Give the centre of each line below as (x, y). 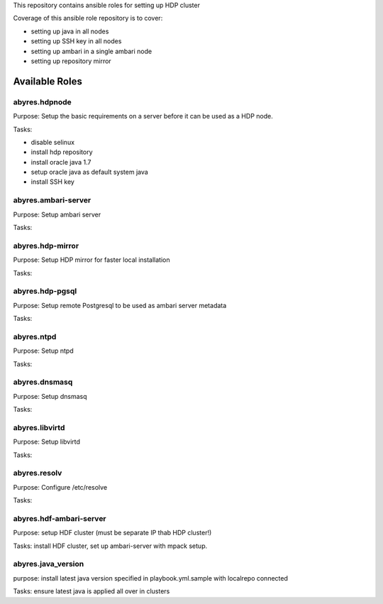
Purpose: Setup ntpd (43, 351)
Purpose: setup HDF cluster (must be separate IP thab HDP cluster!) (112, 533)
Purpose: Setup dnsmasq (50, 396)
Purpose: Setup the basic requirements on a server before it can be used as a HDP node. (143, 116)
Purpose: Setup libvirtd (47, 442)
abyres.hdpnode (43, 101)
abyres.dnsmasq (43, 382)
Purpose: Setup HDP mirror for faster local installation (91, 260)
